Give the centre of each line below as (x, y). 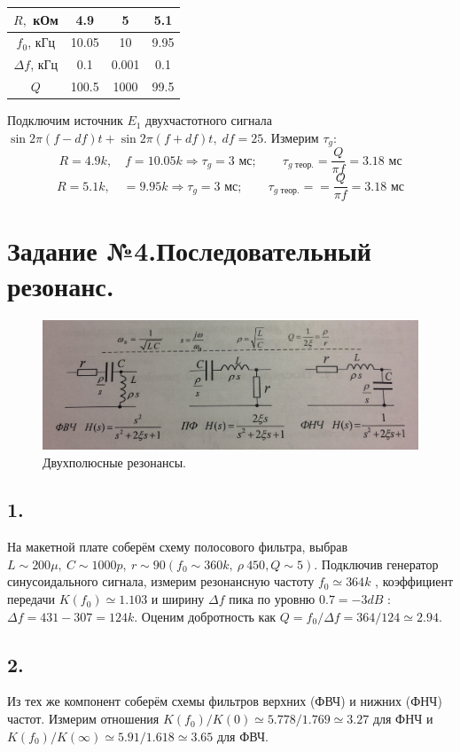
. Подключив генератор (376, 564)
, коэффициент (414, 581)
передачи (31, 599)
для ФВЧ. (242, 736)
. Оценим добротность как (205, 616)
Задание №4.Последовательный (189, 251)
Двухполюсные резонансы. (114, 462)
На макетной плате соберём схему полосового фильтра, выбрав (178, 547)
